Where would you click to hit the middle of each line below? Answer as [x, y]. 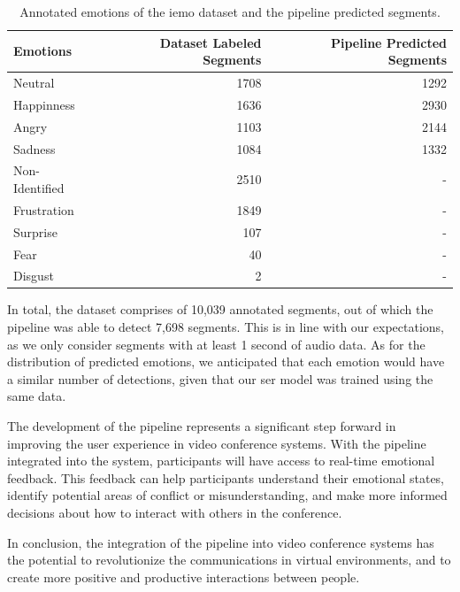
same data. [37, 396]
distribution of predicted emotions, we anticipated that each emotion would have [226, 361]
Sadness [34, 148]
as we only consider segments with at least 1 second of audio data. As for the [216, 344]
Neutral [34, 83]
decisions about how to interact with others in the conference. [175, 512]
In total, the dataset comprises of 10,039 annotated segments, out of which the [220, 309]
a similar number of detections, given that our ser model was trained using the [220, 378]
